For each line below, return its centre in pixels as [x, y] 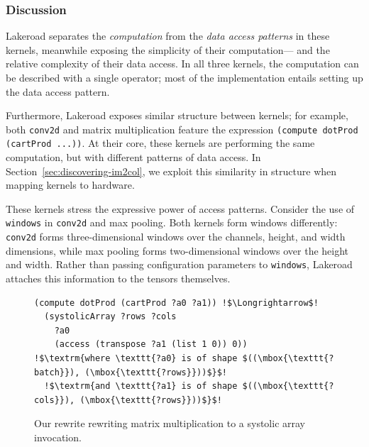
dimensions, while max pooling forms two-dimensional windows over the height [177, 250]
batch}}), [57, 372]
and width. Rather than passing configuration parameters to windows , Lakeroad [179, 264]
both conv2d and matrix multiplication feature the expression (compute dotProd [182, 129]
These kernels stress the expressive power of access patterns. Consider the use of [180, 208]
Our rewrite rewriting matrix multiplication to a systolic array [170, 423]
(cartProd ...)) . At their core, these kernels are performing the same [160, 143]
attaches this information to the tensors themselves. [118, 278]
